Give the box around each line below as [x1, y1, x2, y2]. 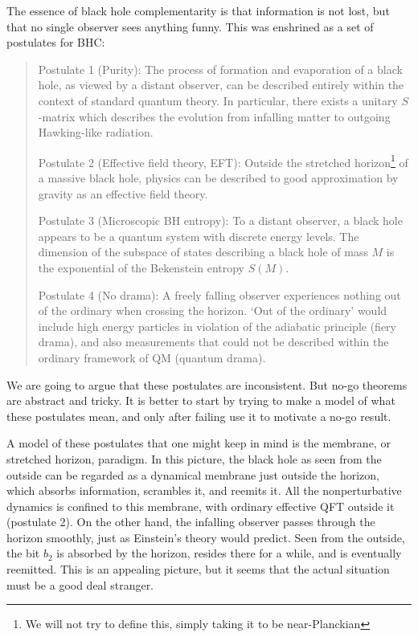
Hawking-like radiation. [38, 124, 154, 141]
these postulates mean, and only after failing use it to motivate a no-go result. [6, 407, 391, 424]
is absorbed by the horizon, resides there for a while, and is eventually [56, 545, 402, 561]
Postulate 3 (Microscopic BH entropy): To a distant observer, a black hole [38, 212, 403, 229]
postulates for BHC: [6, 34, 105, 51]
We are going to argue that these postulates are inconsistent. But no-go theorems [6, 376, 408, 393]
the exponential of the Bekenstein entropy [38, 259, 244, 276]
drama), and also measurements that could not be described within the [38, 333, 389, 350]
